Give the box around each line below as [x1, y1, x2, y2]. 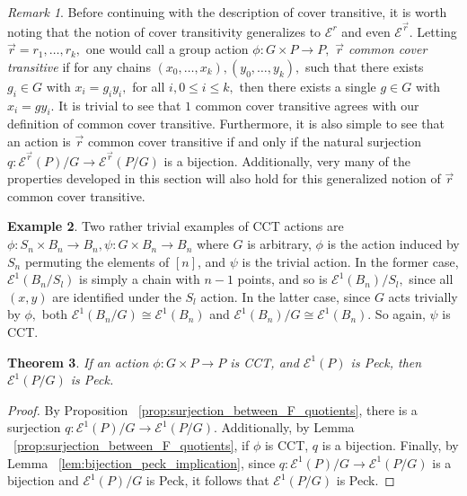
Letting [417, 22, 457, 40]
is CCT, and [230, 352, 299, 371]
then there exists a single [239, 76, 376, 95]
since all [409, 270, 454, 288]
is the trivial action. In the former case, [242, 252, 459, 270]
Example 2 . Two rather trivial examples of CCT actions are [7, 217, 344, 235]
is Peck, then [350, 352, 422, 371]
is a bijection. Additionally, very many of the [163, 151, 410, 170]
